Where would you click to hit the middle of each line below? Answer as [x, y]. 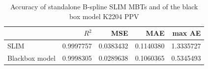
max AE [187, 33]
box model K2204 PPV [104, 16]
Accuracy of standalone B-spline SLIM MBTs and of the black [104, 6]
